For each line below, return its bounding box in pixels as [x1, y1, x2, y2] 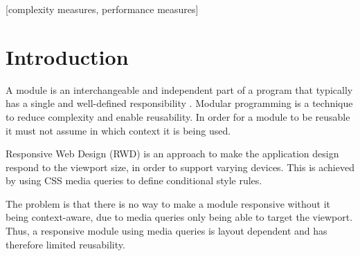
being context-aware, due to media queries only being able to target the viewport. [6, 210, 353, 224]
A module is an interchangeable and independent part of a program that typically [6, 82, 353, 97]
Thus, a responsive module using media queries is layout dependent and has [6, 224, 327, 238]
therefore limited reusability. [6, 237, 125, 251]
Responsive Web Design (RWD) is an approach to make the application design [6, 146, 339, 161]
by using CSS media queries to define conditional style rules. [6, 173, 262, 188]
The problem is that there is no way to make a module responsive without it [6, 196, 330, 210]
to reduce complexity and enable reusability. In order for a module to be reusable [6, 109, 350, 124]
